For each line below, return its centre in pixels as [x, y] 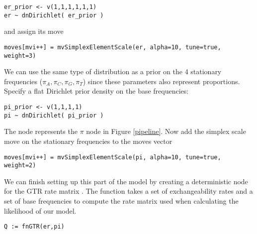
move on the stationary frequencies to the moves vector [88, 141]
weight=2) [20, 166]
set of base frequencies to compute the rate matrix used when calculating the [121, 201]
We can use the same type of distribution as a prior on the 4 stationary [113, 71]
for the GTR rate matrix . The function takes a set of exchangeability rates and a [128, 191]
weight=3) [20, 56]
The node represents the [41, 131]
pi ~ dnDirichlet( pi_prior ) [54, 115]
